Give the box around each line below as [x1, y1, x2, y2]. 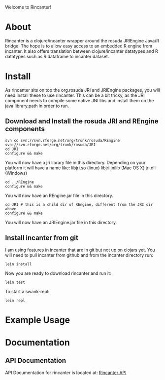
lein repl [5, 298, 26, 303]
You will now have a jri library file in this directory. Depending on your [5, 159, 146, 165]
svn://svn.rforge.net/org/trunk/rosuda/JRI [5, 142, 96, 147]
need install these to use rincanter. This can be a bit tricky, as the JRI [5, 92, 145, 98]
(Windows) [5, 170, 28, 176]
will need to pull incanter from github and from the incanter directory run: [5, 252, 154, 258]
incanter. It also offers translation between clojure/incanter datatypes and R [5, 48, 159, 54]
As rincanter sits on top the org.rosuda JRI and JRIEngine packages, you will [5, 87, 160, 93]
